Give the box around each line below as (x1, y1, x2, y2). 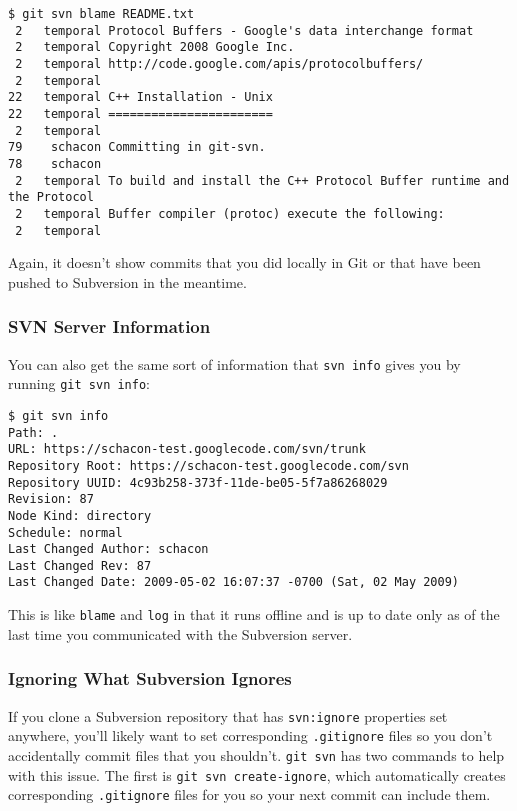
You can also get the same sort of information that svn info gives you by (8, 353, 461, 374)
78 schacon (8, 156, 102, 171)
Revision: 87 (8, 492, 94, 507)
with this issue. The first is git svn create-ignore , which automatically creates (8, 764, 506, 785)
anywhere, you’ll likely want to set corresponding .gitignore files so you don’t (8, 725, 493, 746)
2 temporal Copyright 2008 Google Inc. (15, 40, 295, 55)
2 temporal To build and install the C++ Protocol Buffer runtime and (15, 173, 510, 188)
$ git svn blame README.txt (8, 7, 195, 21)
